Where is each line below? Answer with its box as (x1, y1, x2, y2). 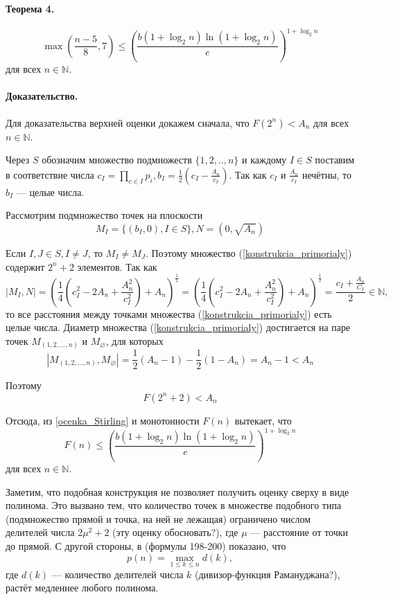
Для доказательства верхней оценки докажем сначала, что (6, 115, 250, 129)
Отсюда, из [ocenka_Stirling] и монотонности (6, 413, 200, 427)
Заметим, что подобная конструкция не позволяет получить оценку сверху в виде (6, 484, 349, 499)
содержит (6, 259, 45, 274)
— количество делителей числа (51, 566, 184, 581)
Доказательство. (6, 89, 78, 103)
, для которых (105, 333, 164, 348)
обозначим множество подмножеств (42, 152, 192, 167)
